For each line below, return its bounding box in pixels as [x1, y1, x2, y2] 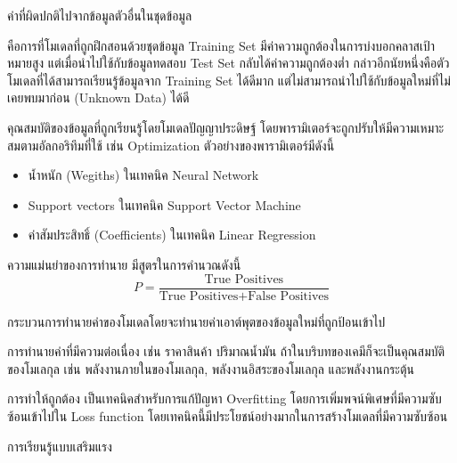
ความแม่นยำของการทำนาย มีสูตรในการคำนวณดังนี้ [7, 255, 241, 273]
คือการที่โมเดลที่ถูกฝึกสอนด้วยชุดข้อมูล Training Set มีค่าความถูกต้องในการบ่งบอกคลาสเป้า [7, 36, 435, 54]
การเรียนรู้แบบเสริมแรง [7, 436, 112, 455]
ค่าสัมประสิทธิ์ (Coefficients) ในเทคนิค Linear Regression [28, 225, 316, 244]
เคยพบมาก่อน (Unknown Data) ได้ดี [7, 88, 190, 107]
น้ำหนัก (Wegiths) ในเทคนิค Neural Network [28, 166, 259, 184]
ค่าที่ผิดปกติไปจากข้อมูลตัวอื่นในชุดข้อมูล [7, 6, 192, 24]
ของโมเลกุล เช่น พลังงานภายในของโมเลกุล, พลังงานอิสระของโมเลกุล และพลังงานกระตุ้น [7, 359, 415, 378]
